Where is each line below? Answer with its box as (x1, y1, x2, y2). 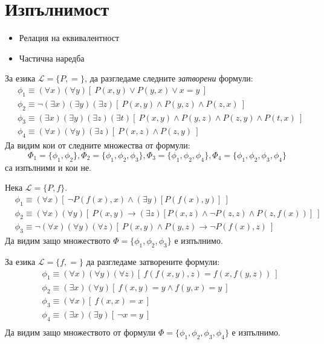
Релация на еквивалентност (19, 31, 120, 44)
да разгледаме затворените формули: (86, 255, 220, 268)
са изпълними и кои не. (5, 161, 91, 173)
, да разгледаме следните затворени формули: (85, 72, 253, 84)
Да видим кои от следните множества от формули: (5, 139, 190, 151)
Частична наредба (19, 51, 85, 64)
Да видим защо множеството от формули (5, 326, 156, 339)
